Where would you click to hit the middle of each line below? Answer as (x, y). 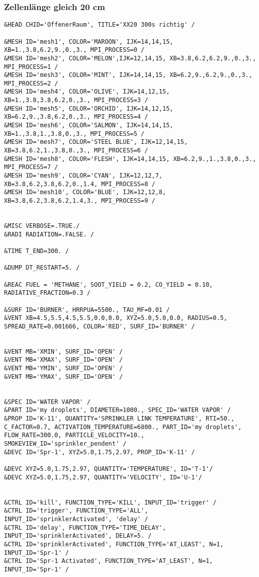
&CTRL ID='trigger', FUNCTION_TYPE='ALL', (76, 511)
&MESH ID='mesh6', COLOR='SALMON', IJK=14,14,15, (89, 126)
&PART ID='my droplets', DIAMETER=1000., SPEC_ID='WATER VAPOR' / (118, 410)
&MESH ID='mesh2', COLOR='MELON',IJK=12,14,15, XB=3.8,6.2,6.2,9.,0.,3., (130, 58)
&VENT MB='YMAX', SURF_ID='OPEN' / (64, 377)
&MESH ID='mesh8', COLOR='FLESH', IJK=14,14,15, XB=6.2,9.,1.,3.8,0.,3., (130, 159)
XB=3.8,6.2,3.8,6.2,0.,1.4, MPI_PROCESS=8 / (80, 184)
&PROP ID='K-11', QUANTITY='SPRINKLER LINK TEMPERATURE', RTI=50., (119, 419)
